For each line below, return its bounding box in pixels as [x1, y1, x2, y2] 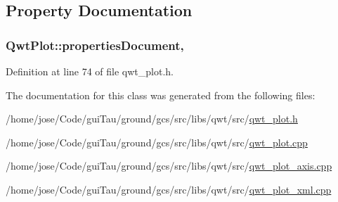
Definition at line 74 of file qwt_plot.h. [6, 64, 174, 78]
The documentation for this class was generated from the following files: [6, 87, 316, 102]
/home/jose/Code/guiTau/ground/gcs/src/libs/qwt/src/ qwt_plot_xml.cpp [6, 182, 332, 196]
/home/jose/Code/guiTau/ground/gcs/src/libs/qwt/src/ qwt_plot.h [6, 111, 298, 126]
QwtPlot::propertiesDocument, [6, 36, 184, 53]
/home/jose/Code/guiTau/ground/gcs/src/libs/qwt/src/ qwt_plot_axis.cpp [6, 158, 332, 173]
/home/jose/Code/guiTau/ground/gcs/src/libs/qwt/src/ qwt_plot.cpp [6, 134, 308, 149]
